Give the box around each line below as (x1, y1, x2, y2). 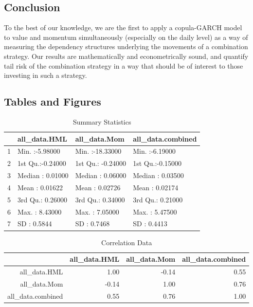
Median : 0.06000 (75, 170, 126, 181)
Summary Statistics (72, 116, 131, 126)
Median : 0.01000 (18, 170, 69, 181)
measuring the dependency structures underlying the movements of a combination (4, 41, 248, 52)
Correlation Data (101, 237, 152, 247)
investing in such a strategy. (4, 70, 87, 80)
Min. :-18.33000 (75, 146, 122, 156)
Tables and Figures (4, 94, 101, 109)
